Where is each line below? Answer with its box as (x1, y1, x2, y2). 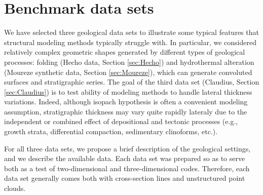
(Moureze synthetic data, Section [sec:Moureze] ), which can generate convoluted (4, 66, 252, 77)
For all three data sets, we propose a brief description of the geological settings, (4, 143, 251, 153)
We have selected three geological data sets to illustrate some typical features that (4, 27, 259, 37)
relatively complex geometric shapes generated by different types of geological (4, 47, 245, 57)
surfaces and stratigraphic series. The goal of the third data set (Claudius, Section (4, 76, 259, 87)
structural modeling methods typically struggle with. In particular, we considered (4, 36, 256, 47)
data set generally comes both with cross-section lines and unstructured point (4, 173, 245, 183)
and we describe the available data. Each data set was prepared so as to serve (4, 153, 245, 164)
